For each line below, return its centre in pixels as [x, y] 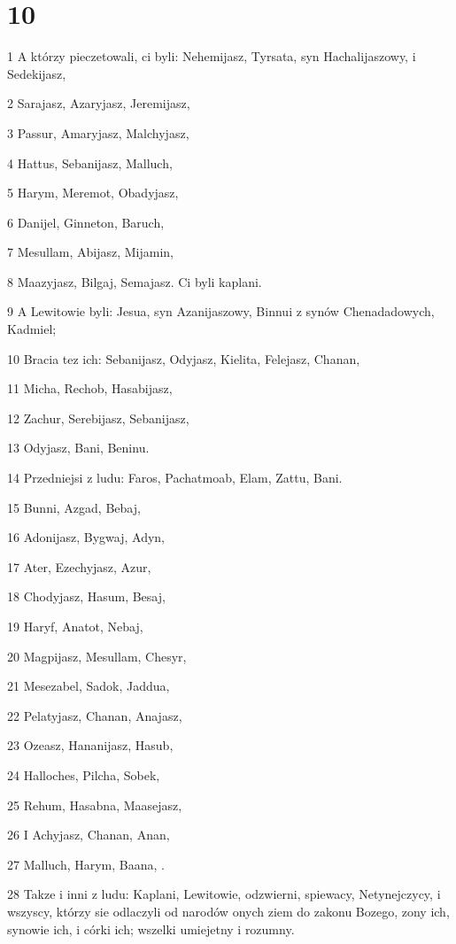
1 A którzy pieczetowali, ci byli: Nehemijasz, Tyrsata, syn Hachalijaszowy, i [212, 56]
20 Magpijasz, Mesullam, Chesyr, [97, 656]
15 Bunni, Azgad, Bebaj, [74, 507]
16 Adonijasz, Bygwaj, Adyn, [86, 537]
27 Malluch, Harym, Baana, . [86, 864]
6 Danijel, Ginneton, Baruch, [86, 222]
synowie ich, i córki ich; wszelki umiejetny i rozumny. [151, 929]
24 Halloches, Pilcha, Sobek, [84, 774]
